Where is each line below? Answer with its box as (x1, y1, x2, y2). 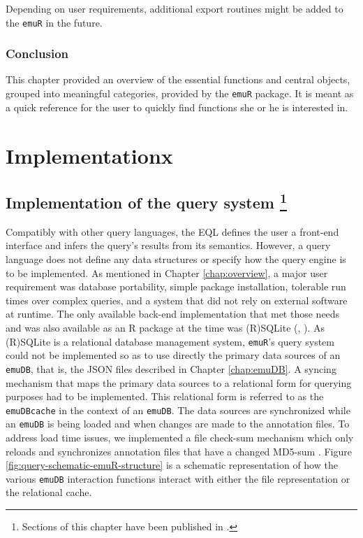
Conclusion (6, 45, 68, 62)
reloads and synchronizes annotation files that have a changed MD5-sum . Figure (6, 444, 352, 458)
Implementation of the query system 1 (6, 189, 288, 213)
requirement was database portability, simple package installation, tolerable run (6, 279, 346, 294)
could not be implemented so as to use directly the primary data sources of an (6, 348, 341, 362)
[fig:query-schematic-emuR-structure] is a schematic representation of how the (6, 458, 338, 472)
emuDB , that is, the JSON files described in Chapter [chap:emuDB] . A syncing (6, 361, 336, 376)
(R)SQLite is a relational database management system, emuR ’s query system (6, 334, 334, 348)
